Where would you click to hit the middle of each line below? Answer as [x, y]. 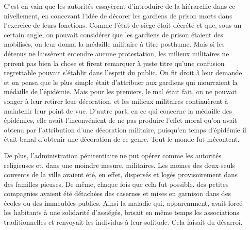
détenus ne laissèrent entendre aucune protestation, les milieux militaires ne [117, 53]
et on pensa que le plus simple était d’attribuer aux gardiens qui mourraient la [121, 82]
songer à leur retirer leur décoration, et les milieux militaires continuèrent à [116, 101]
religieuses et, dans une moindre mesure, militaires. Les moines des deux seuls [119, 165]
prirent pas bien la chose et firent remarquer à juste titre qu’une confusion [114, 63]
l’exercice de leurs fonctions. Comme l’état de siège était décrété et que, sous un [123, 25]
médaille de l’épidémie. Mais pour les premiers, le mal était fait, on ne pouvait [120, 91]
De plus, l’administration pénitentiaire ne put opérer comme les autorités [113, 155]
